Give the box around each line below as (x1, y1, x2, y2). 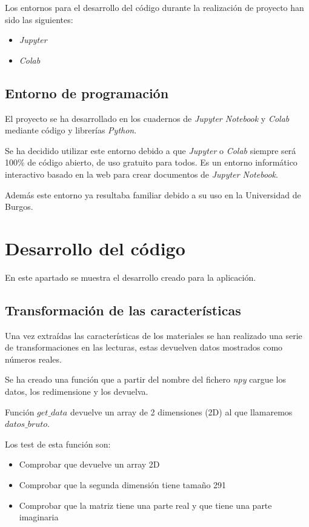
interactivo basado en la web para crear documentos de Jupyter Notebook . (5, 167, 278, 180)
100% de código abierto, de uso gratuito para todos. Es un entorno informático (5, 156, 297, 169)
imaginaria (19, 511, 59, 523)
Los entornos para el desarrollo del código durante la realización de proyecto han (5, 1, 304, 13)
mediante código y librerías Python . (5, 124, 137, 136)
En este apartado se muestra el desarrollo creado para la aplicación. (5, 270, 256, 283)
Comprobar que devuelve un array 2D (19, 458, 160, 471)
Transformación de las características (5, 300, 241, 319)
